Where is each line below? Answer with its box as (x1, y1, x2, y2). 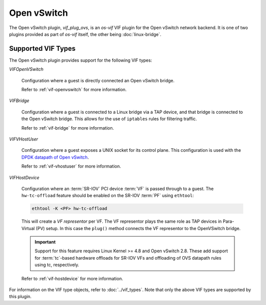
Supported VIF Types (9, 44, 76, 53)
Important (34, 239, 56, 245)
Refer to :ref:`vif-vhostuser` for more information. (21, 163, 121, 169)
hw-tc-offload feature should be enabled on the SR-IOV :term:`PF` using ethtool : (21, 193, 194, 199)
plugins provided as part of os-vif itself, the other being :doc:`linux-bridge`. (9, 31, 162, 37)
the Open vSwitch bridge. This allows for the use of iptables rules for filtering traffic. (21, 116, 197, 122)
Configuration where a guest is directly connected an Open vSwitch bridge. (21, 77, 175, 83)
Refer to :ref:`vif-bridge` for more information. (21, 125, 114, 131)
